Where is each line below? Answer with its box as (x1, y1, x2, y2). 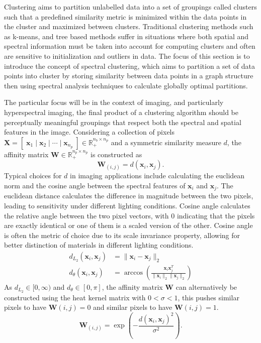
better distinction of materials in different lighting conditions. (4, 240, 194, 250)
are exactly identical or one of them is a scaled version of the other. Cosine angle (4, 220, 253, 231)
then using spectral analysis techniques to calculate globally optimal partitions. (4, 80, 248, 90)
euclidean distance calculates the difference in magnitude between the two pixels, (4, 190, 253, 201)
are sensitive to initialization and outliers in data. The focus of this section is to (4, 50, 250, 61)
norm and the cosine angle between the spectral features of (4, 180, 186, 190)
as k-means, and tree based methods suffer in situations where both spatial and (4, 31, 249, 41)
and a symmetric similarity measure (111, 137, 221, 147)
